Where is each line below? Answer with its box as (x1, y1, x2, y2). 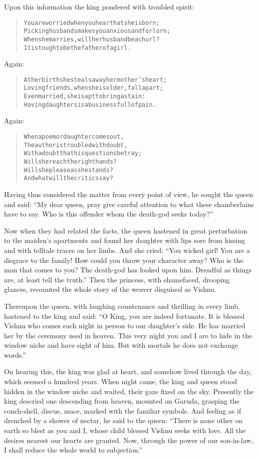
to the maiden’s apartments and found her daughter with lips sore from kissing (4, 235, 246, 245)
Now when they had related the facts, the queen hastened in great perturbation (4, 225, 248, 235)
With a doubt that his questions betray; (23, 150, 142, 157)
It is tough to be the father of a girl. (23, 44, 131, 51)
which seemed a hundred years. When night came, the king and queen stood (4, 376, 237, 387)
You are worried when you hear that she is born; (23, 19, 160, 26)
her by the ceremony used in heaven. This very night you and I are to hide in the (4, 330, 253, 340)
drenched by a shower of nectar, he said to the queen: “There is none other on (4, 415, 243, 426)
